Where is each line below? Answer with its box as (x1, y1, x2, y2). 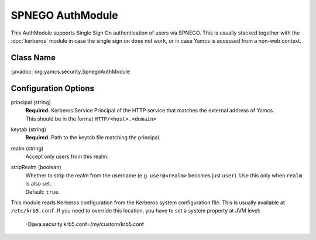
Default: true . (25, 188, 60, 196)
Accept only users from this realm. (25, 153, 109, 160)
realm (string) (11, 145, 44, 152)
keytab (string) (11, 126, 47, 133)
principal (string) (11, 98, 51, 105)
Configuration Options (11, 83, 95, 93)
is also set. (25, 180, 51, 187)
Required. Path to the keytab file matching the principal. (25, 134, 161, 141)
